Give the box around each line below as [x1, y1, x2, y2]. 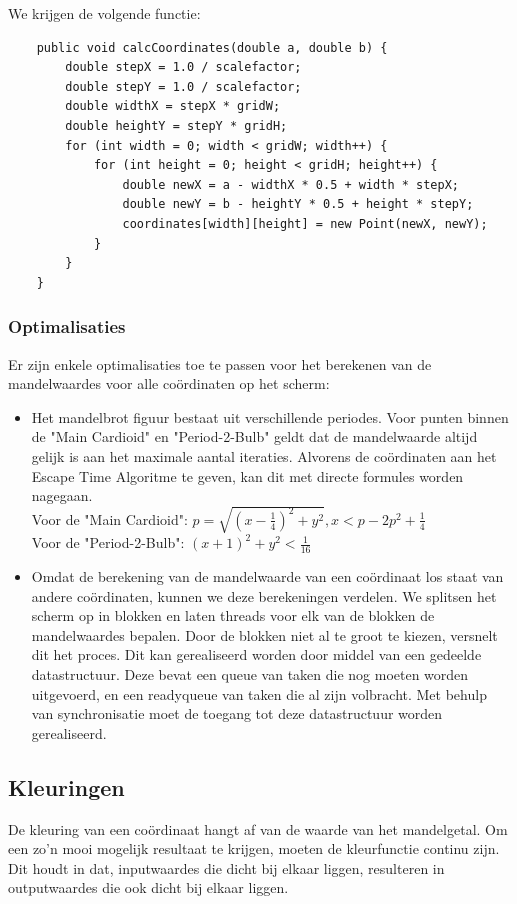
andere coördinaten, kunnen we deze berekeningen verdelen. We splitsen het [31, 585, 497, 606]
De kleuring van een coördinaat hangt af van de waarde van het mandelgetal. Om [8, 818, 508, 839]
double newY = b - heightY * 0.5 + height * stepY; [122, 197, 474, 212]
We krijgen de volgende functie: [8, 3, 201, 23]
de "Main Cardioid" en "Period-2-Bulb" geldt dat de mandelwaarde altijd [31, 426, 478, 447]
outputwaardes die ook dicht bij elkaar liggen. [8, 877, 289, 898]
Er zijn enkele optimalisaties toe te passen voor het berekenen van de [8, 353, 432, 374]
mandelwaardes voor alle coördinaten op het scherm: [8, 373, 330, 394]
